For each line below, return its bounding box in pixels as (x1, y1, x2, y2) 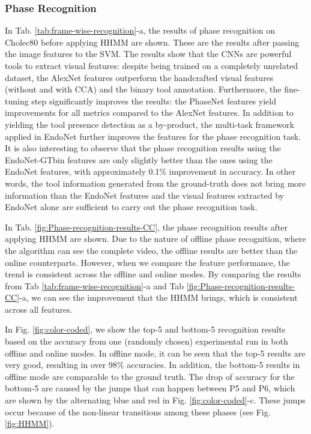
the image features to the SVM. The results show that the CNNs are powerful (5, 47, 292, 60)
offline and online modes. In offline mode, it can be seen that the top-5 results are (5, 346, 306, 359)
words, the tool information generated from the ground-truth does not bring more (5, 176, 306, 189)
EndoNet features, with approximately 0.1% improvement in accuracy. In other (5, 165, 296, 178)
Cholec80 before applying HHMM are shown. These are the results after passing (5, 35, 300, 48)
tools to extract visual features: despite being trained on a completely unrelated (5, 59, 298, 71)
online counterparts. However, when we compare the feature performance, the (5, 256, 290, 268)
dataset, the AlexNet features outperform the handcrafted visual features (5, 71, 274, 83)
